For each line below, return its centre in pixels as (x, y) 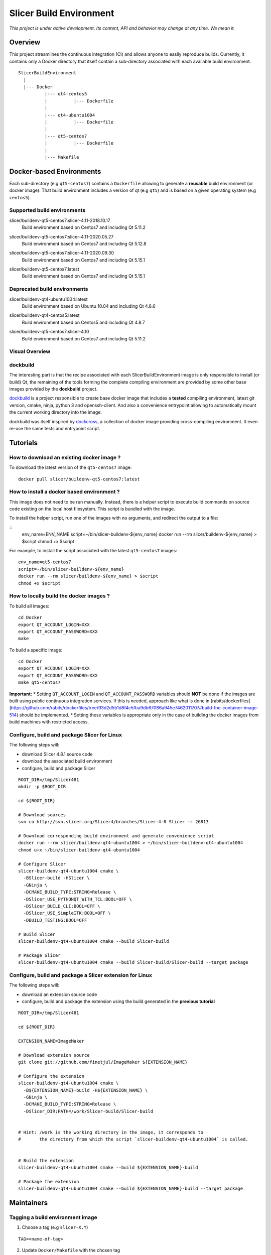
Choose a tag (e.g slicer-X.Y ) (55, 1227)
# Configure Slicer (42, 864)
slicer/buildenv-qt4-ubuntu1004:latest (48, 299)
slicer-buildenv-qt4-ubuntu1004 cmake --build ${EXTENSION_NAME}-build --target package (131, 1189)
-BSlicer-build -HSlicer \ (56, 878)
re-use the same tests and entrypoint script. (55, 429)
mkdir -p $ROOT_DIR (42, 787)
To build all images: (29, 606)
